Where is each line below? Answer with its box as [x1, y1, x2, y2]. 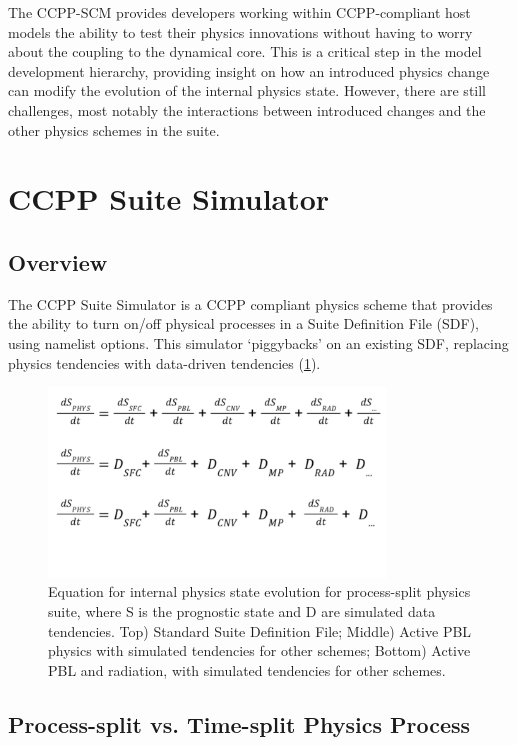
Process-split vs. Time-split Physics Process [8, 708, 471, 739]
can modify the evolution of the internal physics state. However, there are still [8, 80, 487, 101]
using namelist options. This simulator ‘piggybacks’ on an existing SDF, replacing [8, 332, 509, 353]
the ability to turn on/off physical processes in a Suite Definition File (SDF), [8, 313, 479, 334]
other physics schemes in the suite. [8, 119, 220, 140]
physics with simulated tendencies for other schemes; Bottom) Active [48, 640, 471, 661]
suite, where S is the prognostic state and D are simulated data [48, 601, 436, 622]
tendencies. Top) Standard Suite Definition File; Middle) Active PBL [48, 620, 472, 641]
